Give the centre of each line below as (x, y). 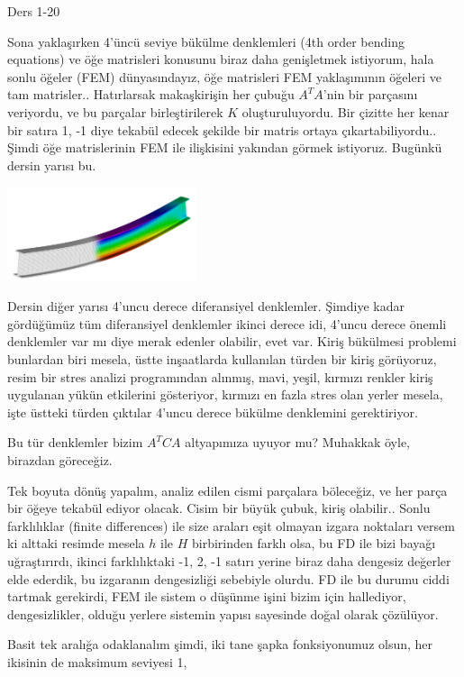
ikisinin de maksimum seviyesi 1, (97, 661)
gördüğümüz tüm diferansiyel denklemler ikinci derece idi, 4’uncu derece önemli (227, 323)
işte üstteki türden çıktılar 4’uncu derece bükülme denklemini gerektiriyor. (213, 412)
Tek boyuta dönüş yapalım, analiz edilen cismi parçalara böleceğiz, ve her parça (227, 490)
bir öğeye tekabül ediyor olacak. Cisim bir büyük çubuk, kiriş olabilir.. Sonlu (219, 508)
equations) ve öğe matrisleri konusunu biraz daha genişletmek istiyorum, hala (221, 59)
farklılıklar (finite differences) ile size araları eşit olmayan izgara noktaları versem (231, 525)
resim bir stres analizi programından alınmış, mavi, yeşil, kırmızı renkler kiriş (220, 376)
